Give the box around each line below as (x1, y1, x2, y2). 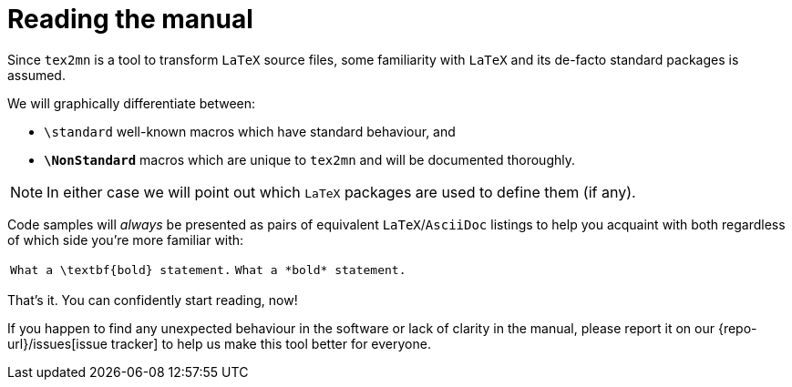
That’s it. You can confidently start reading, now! (7, 291, 298, 308)
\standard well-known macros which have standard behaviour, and (44, 123, 456, 139)
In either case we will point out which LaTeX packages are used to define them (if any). (46, 182, 636, 201)
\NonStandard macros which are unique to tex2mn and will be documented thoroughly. (44, 151, 576, 168)
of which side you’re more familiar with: (7, 231, 244, 248)
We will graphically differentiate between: (7, 95, 256, 111)
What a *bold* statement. (234, 262, 406, 277)
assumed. (7, 66, 66, 83)
